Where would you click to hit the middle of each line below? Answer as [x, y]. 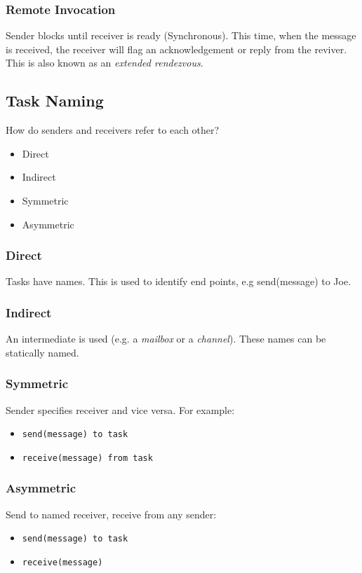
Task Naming [55, 101]
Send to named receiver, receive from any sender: [111, 514]
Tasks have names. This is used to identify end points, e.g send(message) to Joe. [179, 281]
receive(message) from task [87, 458]
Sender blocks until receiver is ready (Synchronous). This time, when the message [181, 35]
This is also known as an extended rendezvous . [105, 63]
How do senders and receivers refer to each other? [113, 130]
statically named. [42, 352]
